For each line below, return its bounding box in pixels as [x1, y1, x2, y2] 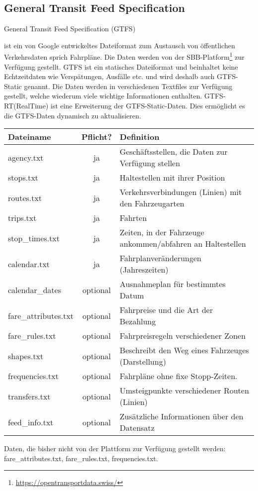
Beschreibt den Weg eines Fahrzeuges [120, 344, 249, 356]
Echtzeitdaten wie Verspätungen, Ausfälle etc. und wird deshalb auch [4, 71, 215, 82]
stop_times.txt [8, 232, 60, 244]
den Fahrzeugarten [120, 197, 185, 209]
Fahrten [120, 212, 147, 224]
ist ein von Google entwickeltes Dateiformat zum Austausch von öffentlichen [4, 40, 235, 50]
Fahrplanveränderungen [120, 252, 201, 264]
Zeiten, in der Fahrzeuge [120, 226, 204, 238]
